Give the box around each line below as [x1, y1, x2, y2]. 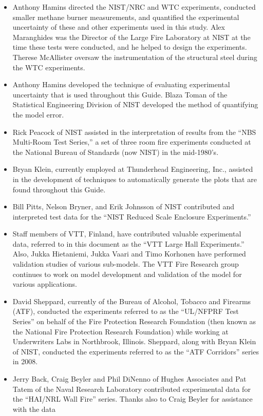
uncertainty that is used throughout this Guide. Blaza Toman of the [12, 89, 228, 100]
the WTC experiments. [12, 62, 85, 72]
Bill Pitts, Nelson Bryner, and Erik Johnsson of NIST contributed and [12, 201, 235, 212]
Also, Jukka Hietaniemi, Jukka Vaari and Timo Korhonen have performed [12, 248, 246, 259]
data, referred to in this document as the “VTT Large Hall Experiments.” [12, 238, 245, 249]
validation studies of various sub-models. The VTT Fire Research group [12, 259, 239, 269]
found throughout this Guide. [12, 184, 106, 194]
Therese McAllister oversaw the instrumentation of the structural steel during [12, 51, 257, 62]
